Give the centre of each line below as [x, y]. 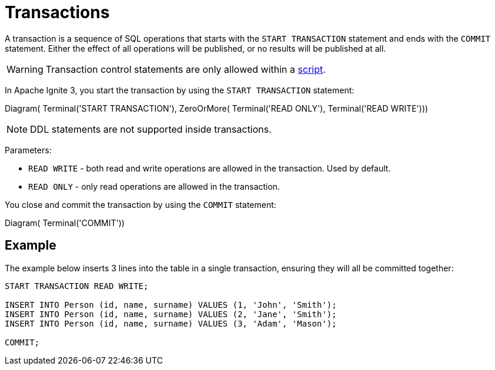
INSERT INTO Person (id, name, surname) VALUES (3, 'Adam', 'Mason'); [171, 323]
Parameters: [28, 150]
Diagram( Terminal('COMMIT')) [65, 223]
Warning [25, 69]
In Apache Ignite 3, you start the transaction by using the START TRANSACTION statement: [180, 90]
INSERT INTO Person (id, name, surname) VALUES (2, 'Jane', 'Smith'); [171, 314]
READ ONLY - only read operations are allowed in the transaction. [154, 186]
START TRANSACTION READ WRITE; [77, 286]
